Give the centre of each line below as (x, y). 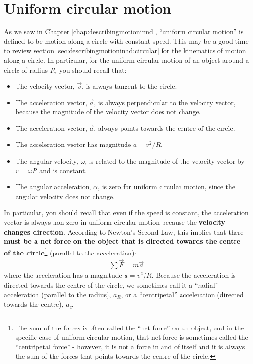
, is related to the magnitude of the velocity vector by (165, 161)
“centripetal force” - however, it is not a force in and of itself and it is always (130, 346)
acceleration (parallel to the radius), (58, 294)
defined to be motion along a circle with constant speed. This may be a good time (126, 41)
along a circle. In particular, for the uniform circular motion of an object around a (126, 60)
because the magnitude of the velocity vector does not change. (108, 112)
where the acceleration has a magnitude (63, 275)
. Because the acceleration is (194, 275)
